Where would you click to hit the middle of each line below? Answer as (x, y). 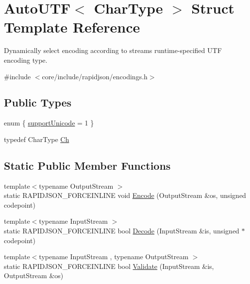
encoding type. (26, 60)
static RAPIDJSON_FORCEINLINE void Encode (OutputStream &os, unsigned (125, 195)
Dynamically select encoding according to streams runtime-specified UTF (113, 50)
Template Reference (72, 27)
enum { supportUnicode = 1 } (49, 123)
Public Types (38, 102)
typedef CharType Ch (37, 139)
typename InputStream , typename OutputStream (114, 257)
